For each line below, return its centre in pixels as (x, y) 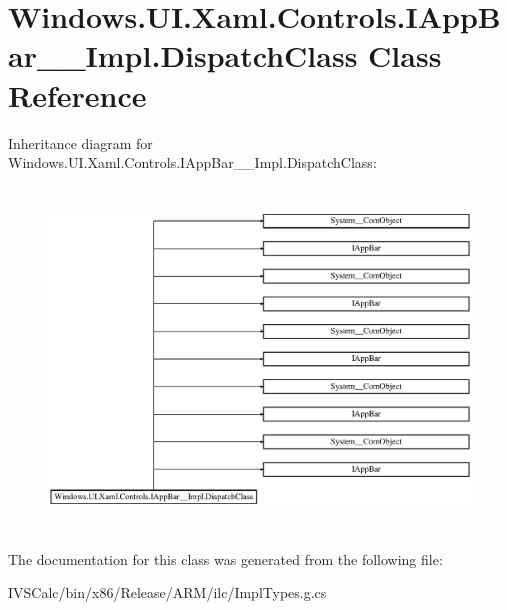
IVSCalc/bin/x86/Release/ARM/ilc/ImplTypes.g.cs (167, 592)
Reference (77, 94)
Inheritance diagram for (80, 142)
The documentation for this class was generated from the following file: (225, 558)
